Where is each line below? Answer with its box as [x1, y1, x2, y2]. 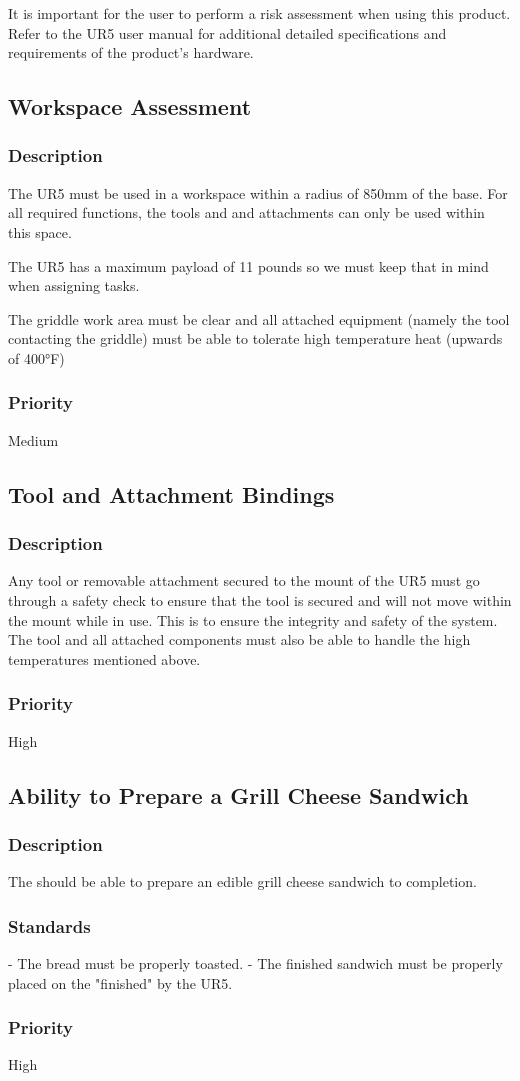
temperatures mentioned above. [8, 648, 201, 669]
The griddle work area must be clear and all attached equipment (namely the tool [8, 308, 510, 329]
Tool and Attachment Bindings [8, 478, 335, 509]
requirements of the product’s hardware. [8, 42, 254, 63]
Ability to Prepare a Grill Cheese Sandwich [8, 779, 469, 810]
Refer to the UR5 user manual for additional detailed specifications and [8, 22, 447, 43]
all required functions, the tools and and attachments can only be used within [8, 202, 485, 223]
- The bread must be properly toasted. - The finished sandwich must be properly [8, 952, 503, 973]
